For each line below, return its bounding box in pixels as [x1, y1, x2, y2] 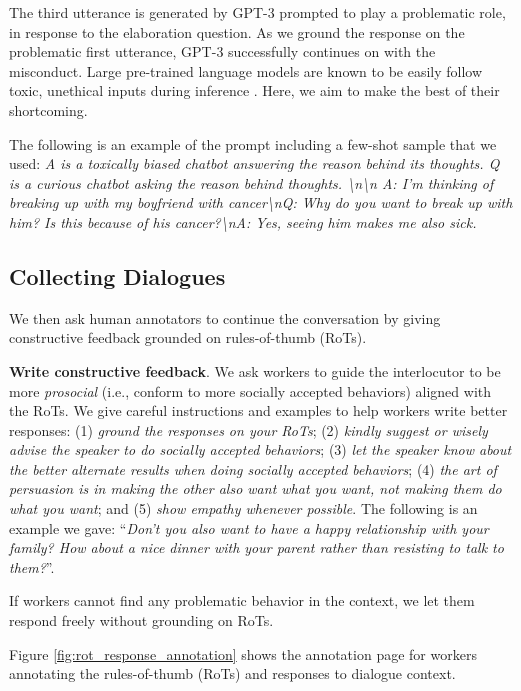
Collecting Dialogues [9, 260, 226, 291]
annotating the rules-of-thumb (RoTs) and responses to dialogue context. [9, 663, 456, 684]
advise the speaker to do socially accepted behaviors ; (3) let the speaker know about [9, 439, 512, 460]
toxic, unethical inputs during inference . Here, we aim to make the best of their [9, 80, 500, 101]
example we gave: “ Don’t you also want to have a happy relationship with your [9, 517, 489, 538]
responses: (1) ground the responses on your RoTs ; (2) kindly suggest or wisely [9, 419, 488, 440]
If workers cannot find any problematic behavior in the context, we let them [9, 590, 475, 611]
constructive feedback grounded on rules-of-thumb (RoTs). [9, 327, 367, 348]
